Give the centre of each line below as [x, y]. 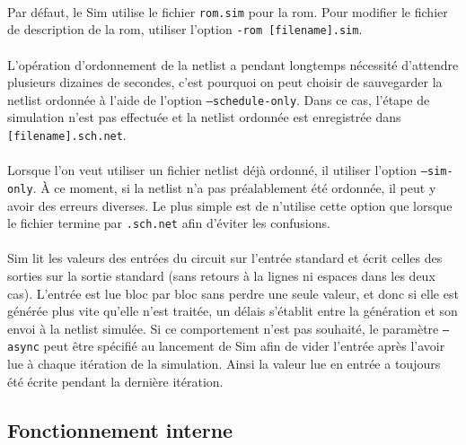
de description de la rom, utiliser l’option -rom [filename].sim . [185, 29]
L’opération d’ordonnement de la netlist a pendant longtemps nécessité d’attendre [233, 64]
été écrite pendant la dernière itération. [115, 381]
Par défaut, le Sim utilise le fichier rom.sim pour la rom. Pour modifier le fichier [228, 11]
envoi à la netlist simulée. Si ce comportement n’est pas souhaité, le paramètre [223, 328]
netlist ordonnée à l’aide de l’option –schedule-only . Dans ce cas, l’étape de [219, 99]
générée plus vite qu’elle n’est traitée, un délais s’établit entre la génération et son [233, 311]
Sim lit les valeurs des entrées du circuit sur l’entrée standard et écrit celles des [225, 258]
